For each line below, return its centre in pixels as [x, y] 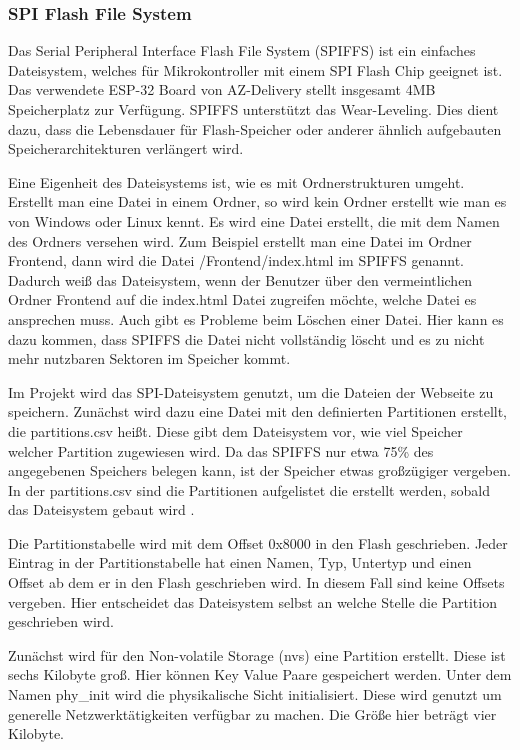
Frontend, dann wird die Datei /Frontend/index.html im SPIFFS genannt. [236, 260]
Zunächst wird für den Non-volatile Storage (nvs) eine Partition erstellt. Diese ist [257, 654]
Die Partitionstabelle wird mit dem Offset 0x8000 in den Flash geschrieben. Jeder [258, 542]
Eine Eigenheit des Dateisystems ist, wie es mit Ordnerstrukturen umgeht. [236, 181]
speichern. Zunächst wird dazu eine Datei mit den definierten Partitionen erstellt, [257, 411]
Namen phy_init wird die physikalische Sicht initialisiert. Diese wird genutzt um [255, 694]
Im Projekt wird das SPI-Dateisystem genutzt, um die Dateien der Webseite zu [251, 391]
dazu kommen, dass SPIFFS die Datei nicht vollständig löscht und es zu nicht [246, 338]
